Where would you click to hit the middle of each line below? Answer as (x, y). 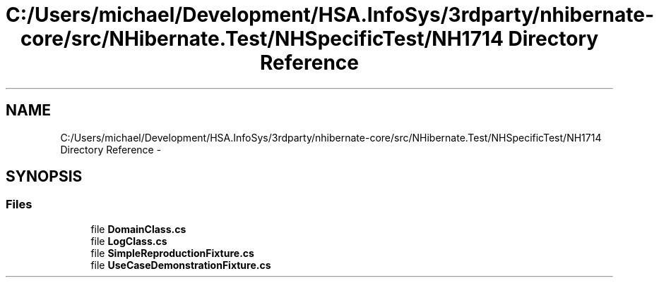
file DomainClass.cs (138, 229)
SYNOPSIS (44, 177)
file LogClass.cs (129, 241)
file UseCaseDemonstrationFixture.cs (181, 265)
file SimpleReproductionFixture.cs (172, 253)
